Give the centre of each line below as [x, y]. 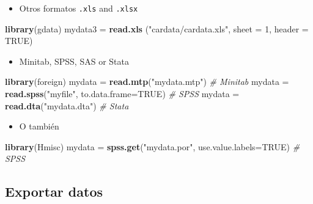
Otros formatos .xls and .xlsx [79, 8]
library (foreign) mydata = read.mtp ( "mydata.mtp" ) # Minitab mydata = [147, 82]
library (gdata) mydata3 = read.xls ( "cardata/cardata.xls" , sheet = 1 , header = [157, 28]
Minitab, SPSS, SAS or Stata [74, 61]
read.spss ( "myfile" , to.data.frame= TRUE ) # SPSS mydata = [122, 94]
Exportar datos [54, 191]
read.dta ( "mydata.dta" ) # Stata [67, 105]
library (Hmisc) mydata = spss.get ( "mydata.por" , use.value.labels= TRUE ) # [153, 146]
